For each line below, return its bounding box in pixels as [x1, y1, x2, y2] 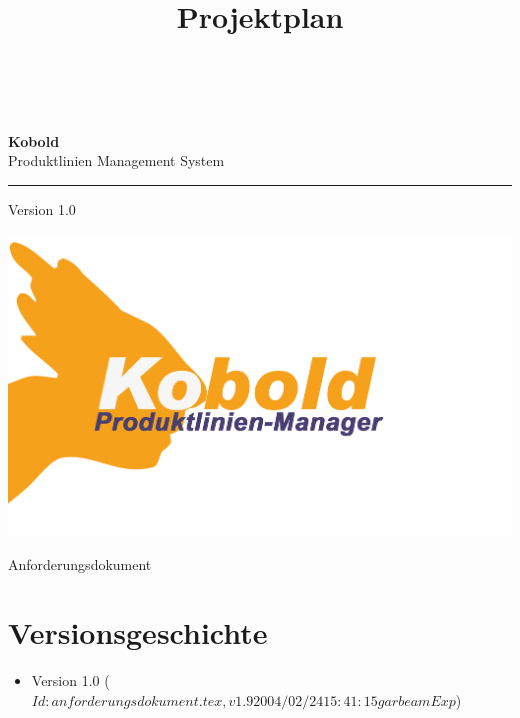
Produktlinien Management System [8, 150, 225, 171]
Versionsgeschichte [8, 612, 268, 653]
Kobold [8, 130, 60, 151]
